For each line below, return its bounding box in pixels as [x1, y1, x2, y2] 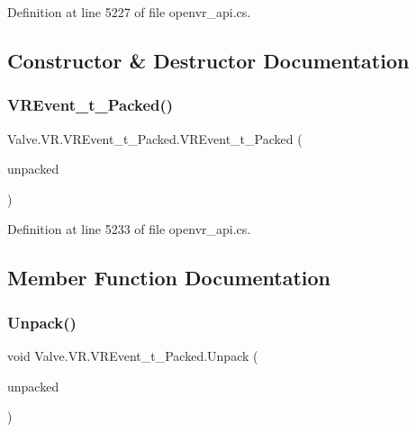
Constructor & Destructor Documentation [7, 46, 410, 74]
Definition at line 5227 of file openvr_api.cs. [7, 3, 251, 21]
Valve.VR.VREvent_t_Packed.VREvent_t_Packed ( [7, 129, 303, 148]
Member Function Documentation [7, 264, 331, 292]
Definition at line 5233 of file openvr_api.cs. [7, 220, 251, 238]
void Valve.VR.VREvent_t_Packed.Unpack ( [7, 346, 258, 364]
